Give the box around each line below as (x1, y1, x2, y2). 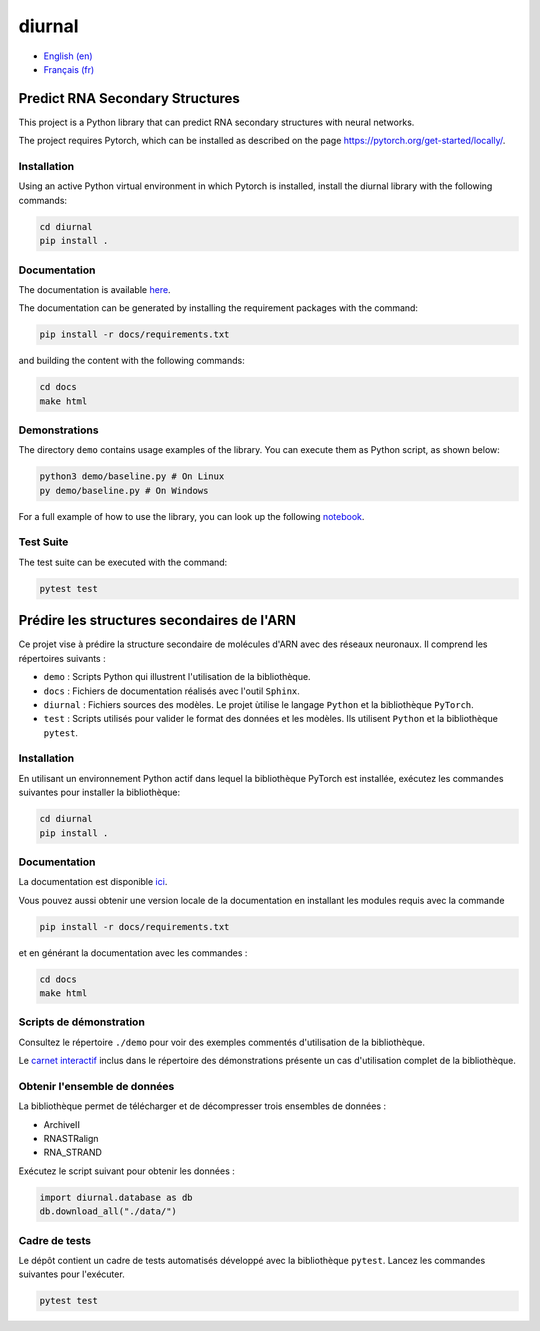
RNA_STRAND (43, 1146, 102, 1159)
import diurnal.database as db (39, 1191, 194, 1203)
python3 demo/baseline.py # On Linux (39, 471, 225, 482)
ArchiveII (43, 1118, 80, 1130)
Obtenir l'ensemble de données (18, 1079, 175, 1093)
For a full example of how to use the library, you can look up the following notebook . (18, 510, 365, 522)
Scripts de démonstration (18, 1015, 145, 1029)
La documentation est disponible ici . (18, 876, 168, 888)
